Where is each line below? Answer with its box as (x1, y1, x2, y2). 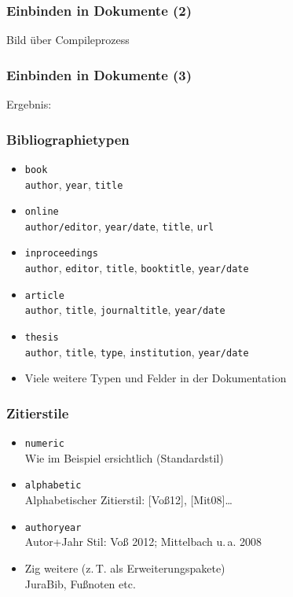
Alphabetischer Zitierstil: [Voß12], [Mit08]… (24, 492, 233, 508)
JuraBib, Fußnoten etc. (24, 575, 136, 591)
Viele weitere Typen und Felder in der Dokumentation (24, 370, 287, 386)
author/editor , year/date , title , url (24, 217, 214, 234)
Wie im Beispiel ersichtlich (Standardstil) (24, 449, 224, 466)
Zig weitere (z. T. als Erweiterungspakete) (24, 559, 225, 576)
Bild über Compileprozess (6, 31, 130, 48)
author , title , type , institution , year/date (24, 343, 249, 359)
